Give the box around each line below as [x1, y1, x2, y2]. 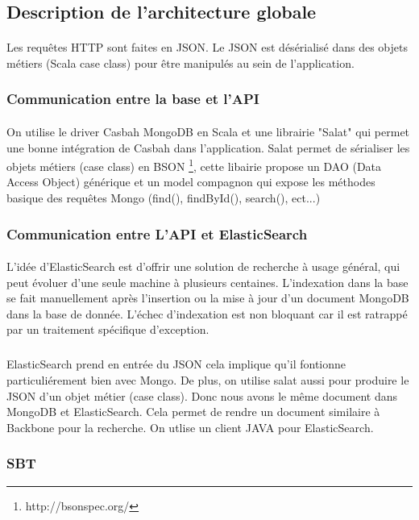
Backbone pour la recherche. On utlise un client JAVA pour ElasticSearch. [6, 418, 374, 435]
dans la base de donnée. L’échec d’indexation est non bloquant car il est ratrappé [6, 305, 408, 322]
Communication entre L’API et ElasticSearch [6, 223, 308, 243]
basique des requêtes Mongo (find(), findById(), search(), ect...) [6, 189, 321, 206]
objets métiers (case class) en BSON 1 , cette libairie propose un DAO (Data [6, 156, 382, 174]
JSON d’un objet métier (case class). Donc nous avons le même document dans [6, 387, 398, 404]
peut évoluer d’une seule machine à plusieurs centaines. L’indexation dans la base [6, 273, 409, 290]
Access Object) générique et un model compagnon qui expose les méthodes [6, 173, 375, 190]
